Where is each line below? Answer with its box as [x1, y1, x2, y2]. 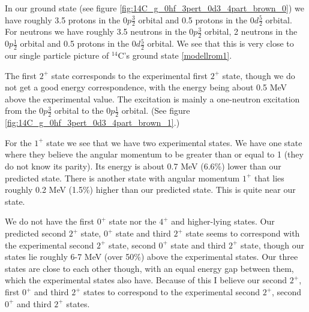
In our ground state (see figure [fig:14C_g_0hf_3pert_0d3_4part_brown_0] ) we [5, 2, 305, 14]
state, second [109, 238, 156, 251]
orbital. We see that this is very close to [147, 37, 294, 50]
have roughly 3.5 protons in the [5, 13, 121, 26]
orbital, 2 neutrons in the [204, 25, 298, 38]
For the [5, 136, 32, 149]
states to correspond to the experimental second [83, 286, 260, 298]
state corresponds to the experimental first [51, 69, 208, 81]
